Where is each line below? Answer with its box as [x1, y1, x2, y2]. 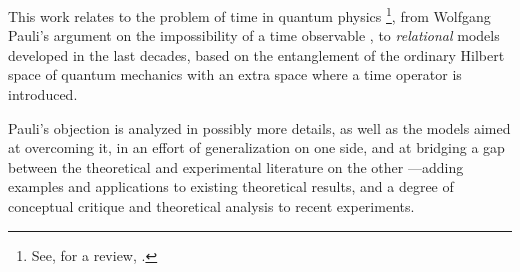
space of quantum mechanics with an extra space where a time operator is [8, 64, 462, 85]
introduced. [8, 84, 78, 105]
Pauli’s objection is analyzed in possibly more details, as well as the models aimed [8, 117, 511, 138]
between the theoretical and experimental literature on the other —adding [8, 156, 464, 177]
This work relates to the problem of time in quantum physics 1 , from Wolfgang [8, 3, 491, 26]
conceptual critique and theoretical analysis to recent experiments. [8, 196, 415, 216]
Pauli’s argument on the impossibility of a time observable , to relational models [8, 25, 500, 46]
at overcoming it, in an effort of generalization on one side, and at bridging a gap [8, 137, 505, 158]
